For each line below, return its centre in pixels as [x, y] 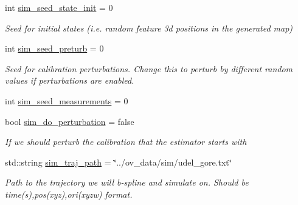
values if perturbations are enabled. [70, 80]
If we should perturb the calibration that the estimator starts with [126, 142]
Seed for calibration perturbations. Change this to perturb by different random [149, 68]
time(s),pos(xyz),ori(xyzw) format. [69, 194]
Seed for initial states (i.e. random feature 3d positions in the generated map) [149, 28]
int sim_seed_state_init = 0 [59, 7]
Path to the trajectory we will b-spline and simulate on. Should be [127, 182]
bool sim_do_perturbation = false [70, 121]
